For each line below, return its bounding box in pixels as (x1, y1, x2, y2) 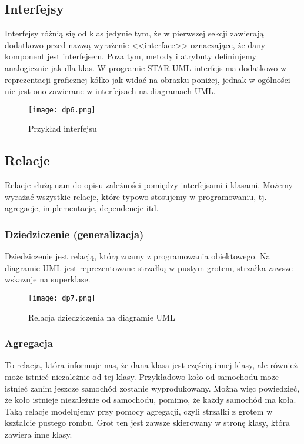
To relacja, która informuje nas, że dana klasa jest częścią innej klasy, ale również (5, 359, 298, 371)
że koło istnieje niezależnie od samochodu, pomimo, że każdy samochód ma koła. (5, 393, 296, 406)
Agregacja (5, 336, 53, 350)
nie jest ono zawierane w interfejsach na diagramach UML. (5, 85, 216, 97)
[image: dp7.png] (28, 294, 96, 302)
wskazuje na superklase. (5, 273, 91, 285)
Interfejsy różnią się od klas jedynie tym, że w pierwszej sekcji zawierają (5, 27, 264, 39)
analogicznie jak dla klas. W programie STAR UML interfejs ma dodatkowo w (5, 61, 286, 74)
